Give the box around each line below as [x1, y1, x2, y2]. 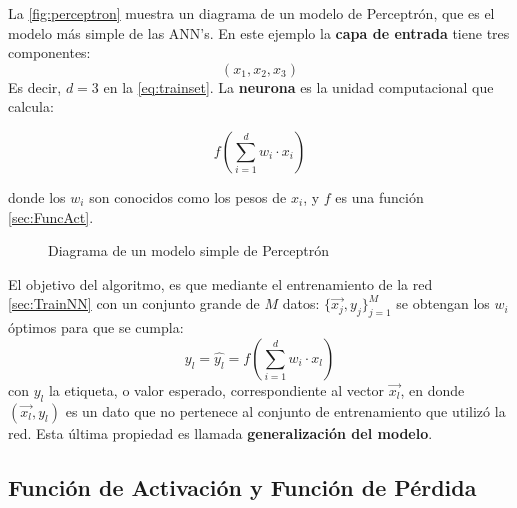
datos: [282, 293, 320, 314]
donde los [8, 186, 66, 207]
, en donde [400, 379, 465, 400]
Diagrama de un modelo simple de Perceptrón [48, 240, 329, 261]
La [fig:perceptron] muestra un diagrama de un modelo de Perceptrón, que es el [8, 3, 495, 23]
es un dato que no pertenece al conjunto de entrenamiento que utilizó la [65, 400, 506, 421]
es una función [335, 186, 424, 207]
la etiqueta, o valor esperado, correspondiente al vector [48, 379, 385, 400]
